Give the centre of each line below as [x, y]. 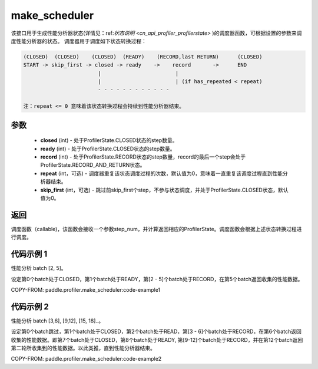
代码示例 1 [29, 254]
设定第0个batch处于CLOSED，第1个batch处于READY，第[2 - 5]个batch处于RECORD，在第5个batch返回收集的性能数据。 [157, 279]
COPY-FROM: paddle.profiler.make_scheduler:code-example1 [86, 289]
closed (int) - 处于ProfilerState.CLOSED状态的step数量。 [109, 140]
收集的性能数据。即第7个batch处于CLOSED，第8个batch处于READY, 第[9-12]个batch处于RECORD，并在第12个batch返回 [157, 340]
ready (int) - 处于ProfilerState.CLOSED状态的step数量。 [108, 149]
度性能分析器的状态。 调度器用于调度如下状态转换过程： [79, 41]
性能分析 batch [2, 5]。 [39, 268]
